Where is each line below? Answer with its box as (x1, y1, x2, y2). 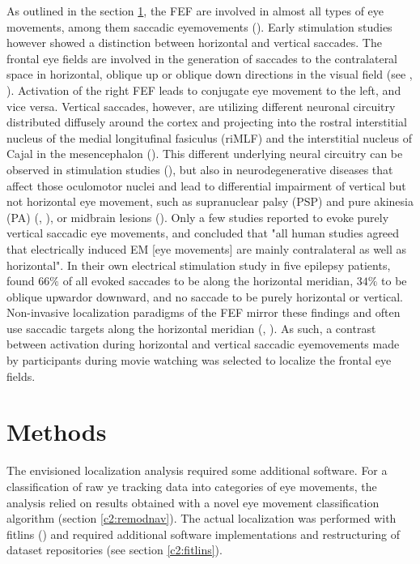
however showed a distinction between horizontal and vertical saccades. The (6, 34, 382, 51)
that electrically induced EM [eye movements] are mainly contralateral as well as (6, 240, 407, 257)
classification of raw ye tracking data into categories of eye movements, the (6, 477, 377, 494)
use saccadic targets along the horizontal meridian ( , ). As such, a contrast (6, 319, 376, 336)
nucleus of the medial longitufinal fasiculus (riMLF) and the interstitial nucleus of (6, 129, 413, 146)
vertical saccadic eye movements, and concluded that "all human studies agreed (6, 224, 400, 241)
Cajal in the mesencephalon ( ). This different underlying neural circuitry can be (6, 145, 403, 162)
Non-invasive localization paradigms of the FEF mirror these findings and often (6, 304, 401, 321)
